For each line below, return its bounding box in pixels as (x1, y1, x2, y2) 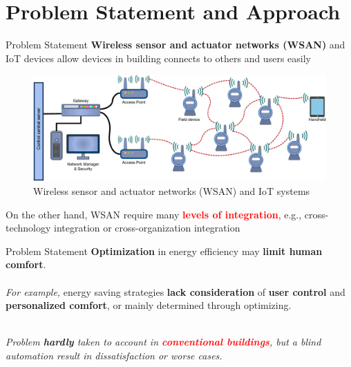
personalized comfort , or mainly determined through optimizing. (6, 298, 292, 312)
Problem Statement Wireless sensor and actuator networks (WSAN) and (6, 37, 345, 52)
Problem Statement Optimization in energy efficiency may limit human (6, 243, 323, 258)
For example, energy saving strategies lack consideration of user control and (6, 284, 345, 299)
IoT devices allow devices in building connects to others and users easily (6, 50, 311, 65)
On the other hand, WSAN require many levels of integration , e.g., (6, 207, 302, 221)
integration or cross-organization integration (53, 220, 240, 235)
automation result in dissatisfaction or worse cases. (6, 348, 222, 362)
